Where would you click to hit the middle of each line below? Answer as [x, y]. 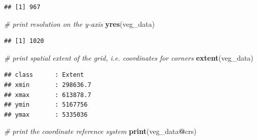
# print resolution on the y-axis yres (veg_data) [80, 24]
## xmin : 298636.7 [48, 85]
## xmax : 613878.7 [48, 95]
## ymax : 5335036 [46, 114]
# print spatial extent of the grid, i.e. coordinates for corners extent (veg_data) [129, 57]
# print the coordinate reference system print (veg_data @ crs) [100, 131]
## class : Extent [44, 75]
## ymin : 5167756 [46, 105]
